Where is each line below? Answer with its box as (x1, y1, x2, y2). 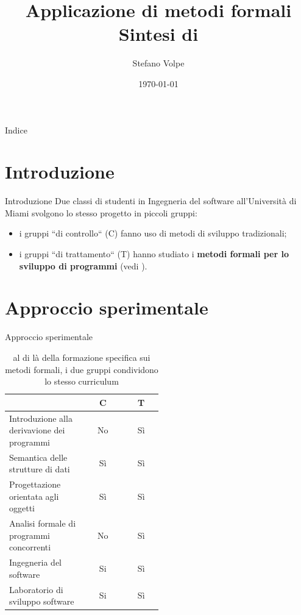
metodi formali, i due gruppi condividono (5, 363, 158, 375)
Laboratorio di (9, 583, 63, 595)
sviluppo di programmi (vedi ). (19, 259, 147, 272)
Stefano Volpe (132, 57, 185, 69)
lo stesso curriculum (44, 375, 119, 388)
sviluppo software (9, 595, 74, 608)
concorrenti (9, 541, 51, 553)
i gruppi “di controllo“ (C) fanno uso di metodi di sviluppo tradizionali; (19, 227, 287, 240)
